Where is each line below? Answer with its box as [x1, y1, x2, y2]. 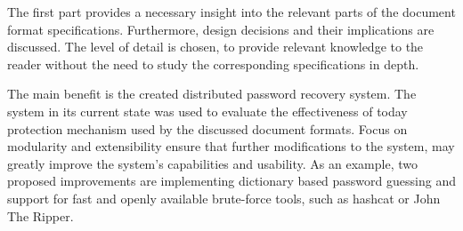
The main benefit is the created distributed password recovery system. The [7, 84, 417, 103]
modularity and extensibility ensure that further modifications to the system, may [7, 137, 455, 155]
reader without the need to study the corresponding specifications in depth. [7, 54, 419, 73]
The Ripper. [7, 206, 74, 225]
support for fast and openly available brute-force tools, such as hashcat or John [7, 188, 441, 207]
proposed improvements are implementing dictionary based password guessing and [7, 171, 456, 190]
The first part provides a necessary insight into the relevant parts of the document [7, 3, 456, 20]
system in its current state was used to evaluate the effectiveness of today [7, 101, 408, 120]
